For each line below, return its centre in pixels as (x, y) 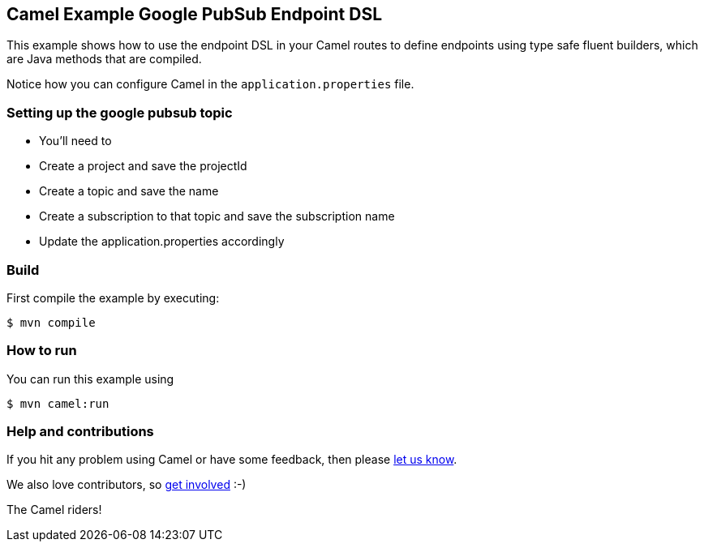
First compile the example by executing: (113, 298)
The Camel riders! (54, 510)
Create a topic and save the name (129, 191)
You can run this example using (90, 379)
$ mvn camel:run (58, 403)
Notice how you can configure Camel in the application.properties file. (210, 84)
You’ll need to (75, 141)
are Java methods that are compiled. (104, 59)
